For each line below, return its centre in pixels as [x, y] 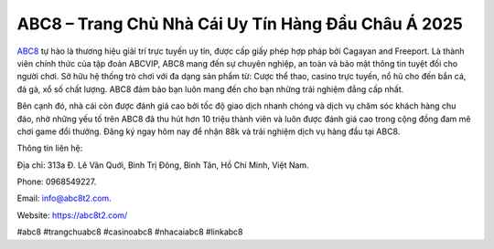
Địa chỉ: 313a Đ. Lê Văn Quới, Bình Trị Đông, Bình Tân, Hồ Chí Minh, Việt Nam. [163, 165]
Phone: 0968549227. [57, 182]
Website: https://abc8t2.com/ [72, 215]
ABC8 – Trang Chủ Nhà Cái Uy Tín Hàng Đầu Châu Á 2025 [240, 24]
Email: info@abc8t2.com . [64, 198]
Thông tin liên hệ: [50, 148]
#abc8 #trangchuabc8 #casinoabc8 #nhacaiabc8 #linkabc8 [130, 232]
